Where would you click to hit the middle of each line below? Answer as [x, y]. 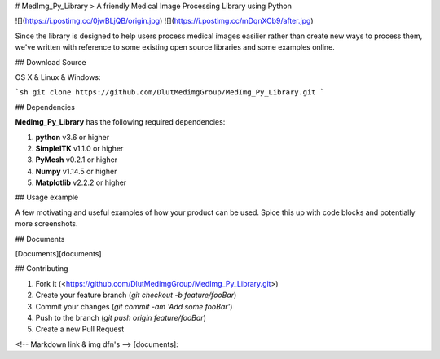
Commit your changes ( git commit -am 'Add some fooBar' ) [134, 306]
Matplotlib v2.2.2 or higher [81, 182]
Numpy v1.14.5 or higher [76, 171]
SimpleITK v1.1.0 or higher [79, 148]
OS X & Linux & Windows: [58, 77]
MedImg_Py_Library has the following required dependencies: [120, 122]
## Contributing [42, 269]
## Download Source [51, 62]
